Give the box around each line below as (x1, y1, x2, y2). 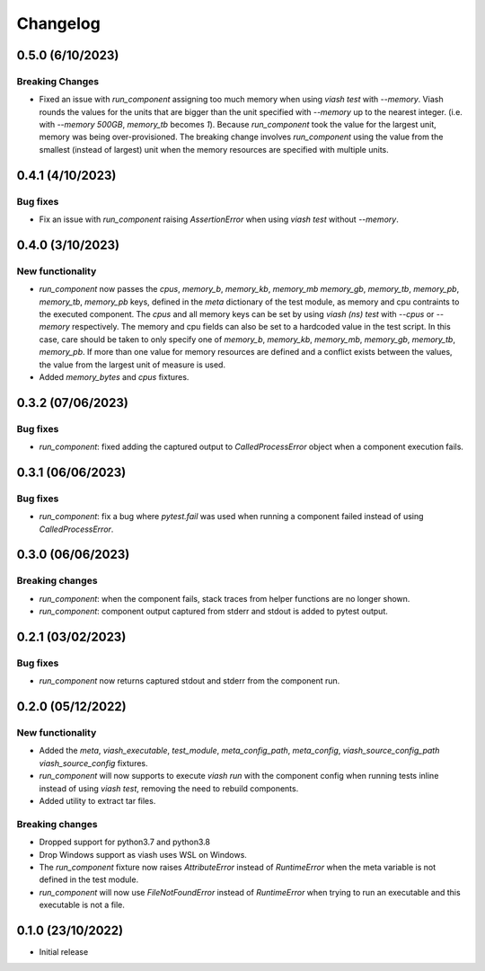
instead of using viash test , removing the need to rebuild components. (39, 782, 299, 794)
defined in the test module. (39, 874, 139, 885)
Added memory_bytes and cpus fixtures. (39, 371, 190, 382)
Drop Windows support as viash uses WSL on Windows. (39, 849, 247, 860)
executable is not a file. (39, 899, 126, 911)
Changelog (16, 13, 101, 33)
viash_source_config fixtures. (39, 757, 148, 768)
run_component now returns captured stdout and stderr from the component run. (39, 675, 340, 686)
